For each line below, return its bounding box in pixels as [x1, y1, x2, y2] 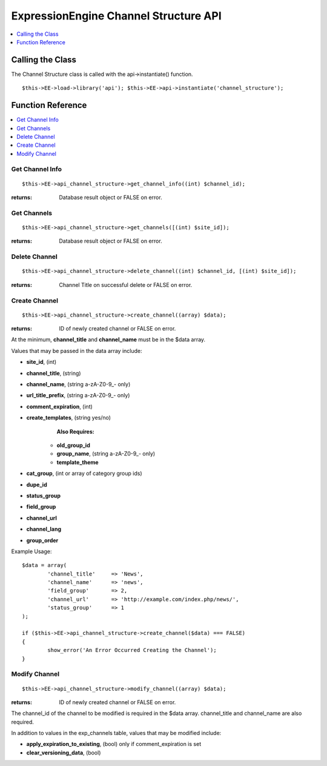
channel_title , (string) [26, 369, 81, 377]
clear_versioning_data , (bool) [26, 749, 101, 756]
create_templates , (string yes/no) [26, 414, 111, 422]
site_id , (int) [26, 358, 57, 366]
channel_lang [26, 525, 62, 533]
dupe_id [26, 481, 48, 488]
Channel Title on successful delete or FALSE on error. [59, 281, 193, 288]
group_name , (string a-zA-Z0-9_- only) [56, 450, 156, 457]
